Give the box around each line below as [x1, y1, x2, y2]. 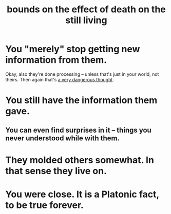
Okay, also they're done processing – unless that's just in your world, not [5, 71, 159, 77]
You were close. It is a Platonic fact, [5, 188, 159, 200]
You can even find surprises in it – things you [5, 125, 151, 134]
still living [65, 14, 107, 26]
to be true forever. [5, 199, 84, 211]
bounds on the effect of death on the [7, 4, 166, 15]
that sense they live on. [5, 165, 107, 177]
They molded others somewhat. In [5, 154, 154, 166]
